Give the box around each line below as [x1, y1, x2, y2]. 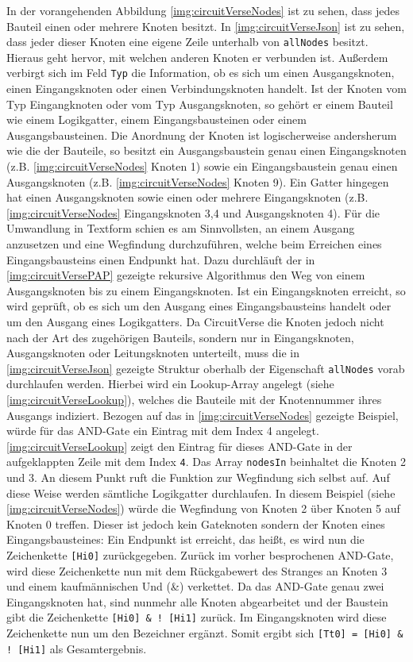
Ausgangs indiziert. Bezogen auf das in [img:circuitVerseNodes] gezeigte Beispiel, [6, 406, 399, 423]
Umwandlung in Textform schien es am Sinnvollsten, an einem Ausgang [6, 220, 355, 237]
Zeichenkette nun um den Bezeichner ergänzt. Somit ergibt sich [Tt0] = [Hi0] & [6, 625, 403, 641]
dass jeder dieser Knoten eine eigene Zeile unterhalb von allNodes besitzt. [6, 33, 369, 50]
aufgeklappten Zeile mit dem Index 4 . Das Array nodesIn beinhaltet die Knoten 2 [6, 453, 406, 470]
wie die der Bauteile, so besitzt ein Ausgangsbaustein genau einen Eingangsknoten [6, 142, 407, 159]
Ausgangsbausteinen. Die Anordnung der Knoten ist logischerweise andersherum [6, 126, 397, 143]
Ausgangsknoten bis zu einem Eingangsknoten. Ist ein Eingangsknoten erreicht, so [6, 282, 406, 298]
